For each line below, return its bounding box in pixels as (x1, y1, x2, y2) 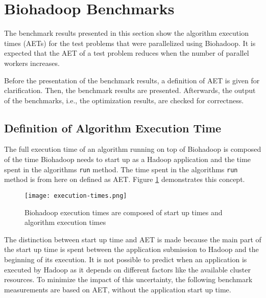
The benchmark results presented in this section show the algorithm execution (4, 28, 249, 38)
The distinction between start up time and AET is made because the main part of (4, 234, 261, 244)
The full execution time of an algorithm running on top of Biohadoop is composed (4, 144, 261, 154)
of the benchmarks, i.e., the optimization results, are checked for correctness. (4, 95, 244, 105)
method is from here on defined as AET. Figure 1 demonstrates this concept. (4, 174, 245, 185)
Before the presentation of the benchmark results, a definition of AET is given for (4, 75, 260, 85)
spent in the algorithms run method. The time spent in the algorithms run (4, 164, 238, 174)
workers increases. (4, 57, 60, 68)
